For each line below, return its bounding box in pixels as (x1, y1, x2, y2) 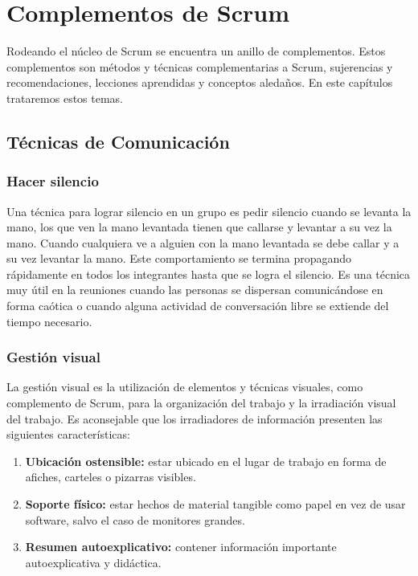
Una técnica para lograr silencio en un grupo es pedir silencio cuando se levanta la (6, 202, 412, 219)
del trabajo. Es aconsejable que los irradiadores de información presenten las (6, 410, 383, 427)
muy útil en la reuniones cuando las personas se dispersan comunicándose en (6, 281, 383, 298)
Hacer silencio (6, 171, 99, 191)
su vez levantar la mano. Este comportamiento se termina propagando (6, 250, 352, 267)
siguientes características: (6, 426, 130, 443)
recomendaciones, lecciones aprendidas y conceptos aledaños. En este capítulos (6, 74, 393, 91)
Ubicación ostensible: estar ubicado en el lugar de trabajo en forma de (25, 452, 387, 469)
